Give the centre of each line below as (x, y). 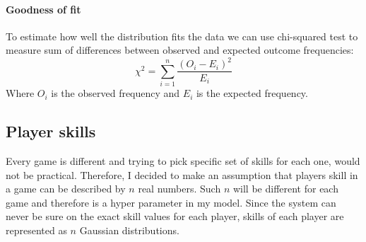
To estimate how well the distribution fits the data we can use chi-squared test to (182, 36)
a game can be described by (66, 189)
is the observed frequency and (116, 93)
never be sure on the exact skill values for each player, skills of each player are (175, 216)
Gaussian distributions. (129, 230)
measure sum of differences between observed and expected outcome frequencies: (180, 50)
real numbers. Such (179, 189)
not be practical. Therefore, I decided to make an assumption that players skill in (182, 174)
